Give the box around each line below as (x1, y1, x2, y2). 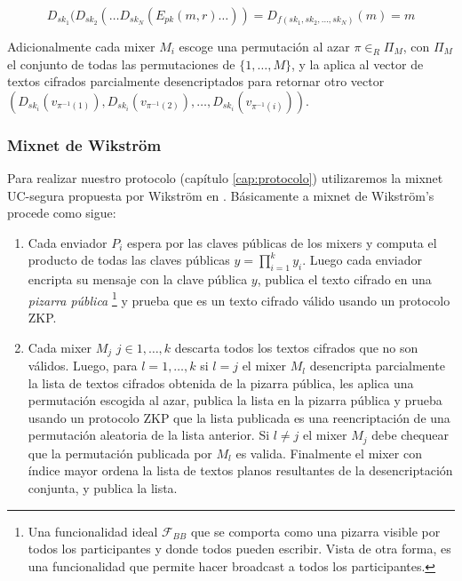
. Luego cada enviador (302, 251, 423, 269)
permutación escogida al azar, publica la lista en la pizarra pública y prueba (28, 391, 442, 410)
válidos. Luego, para (28, 356, 138, 375)
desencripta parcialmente (309, 356, 445, 375)
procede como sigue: (7, 203, 116, 222)
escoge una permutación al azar (179, 37, 350, 55)
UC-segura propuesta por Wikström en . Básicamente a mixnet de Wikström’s (7, 186, 434, 204)
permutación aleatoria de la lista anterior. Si (28, 426, 270, 444)
